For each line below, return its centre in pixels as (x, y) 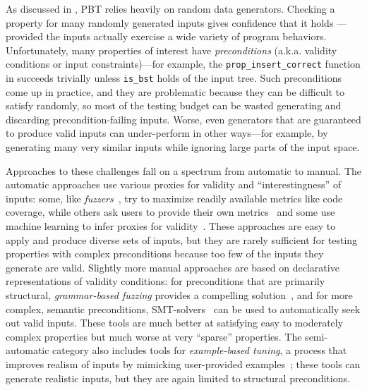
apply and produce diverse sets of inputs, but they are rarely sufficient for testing (182, 239)
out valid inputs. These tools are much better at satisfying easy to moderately (175, 323)
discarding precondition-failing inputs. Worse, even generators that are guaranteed (183, 119)
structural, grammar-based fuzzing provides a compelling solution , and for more (179, 295)
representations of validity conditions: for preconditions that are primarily (166, 281)
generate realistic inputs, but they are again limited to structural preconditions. (178, 378)
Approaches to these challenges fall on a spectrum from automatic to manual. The (183, 170)
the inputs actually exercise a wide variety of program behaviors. (186, 36)
